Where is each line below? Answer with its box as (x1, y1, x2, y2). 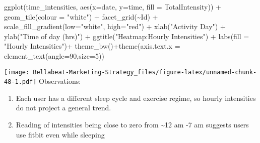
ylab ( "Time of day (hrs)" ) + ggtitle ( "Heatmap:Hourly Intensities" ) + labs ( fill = (4, 31, 249, 41)
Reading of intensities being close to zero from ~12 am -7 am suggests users (16, 119, 249, 130)
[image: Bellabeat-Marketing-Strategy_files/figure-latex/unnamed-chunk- (4, 68, 257, 76)
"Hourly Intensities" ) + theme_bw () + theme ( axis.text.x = (4, 41, 180, 51)
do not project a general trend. (16, 102, 111, 113)
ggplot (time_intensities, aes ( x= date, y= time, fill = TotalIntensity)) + (4, 2, 221, 12)
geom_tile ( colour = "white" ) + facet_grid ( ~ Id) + (4, 11, 158, 22)
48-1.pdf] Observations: (4, 76, 81, 86)
